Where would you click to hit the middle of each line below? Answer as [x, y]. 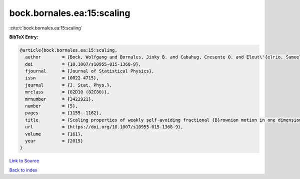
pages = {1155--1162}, [63, 113]
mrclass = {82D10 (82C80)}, [67, 92]
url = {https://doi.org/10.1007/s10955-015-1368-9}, [104, 127]
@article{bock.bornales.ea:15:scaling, [68, 50]
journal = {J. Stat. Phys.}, [69, 85]
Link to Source [24, 161]
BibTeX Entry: [24, 37]
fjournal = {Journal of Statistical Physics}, [90, 71]
